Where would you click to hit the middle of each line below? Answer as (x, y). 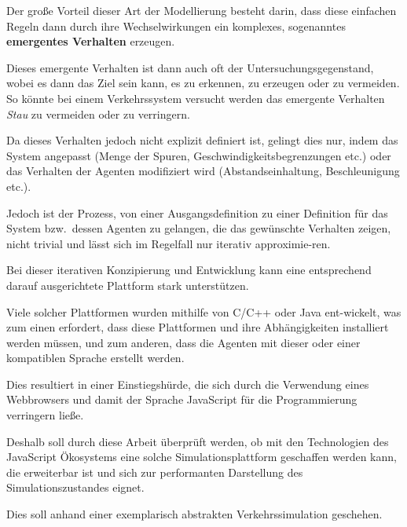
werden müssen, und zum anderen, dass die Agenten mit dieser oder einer (183, 342)
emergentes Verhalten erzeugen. (91, 41)
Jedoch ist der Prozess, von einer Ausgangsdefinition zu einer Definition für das (197, 212)
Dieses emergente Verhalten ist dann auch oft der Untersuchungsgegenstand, (190, 67)
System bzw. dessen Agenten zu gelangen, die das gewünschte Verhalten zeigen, (199, 228)
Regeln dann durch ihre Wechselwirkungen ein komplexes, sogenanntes (176, 26)
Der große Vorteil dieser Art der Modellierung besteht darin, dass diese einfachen (202, 10)
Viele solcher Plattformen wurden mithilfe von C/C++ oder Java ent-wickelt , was (204, 311)
